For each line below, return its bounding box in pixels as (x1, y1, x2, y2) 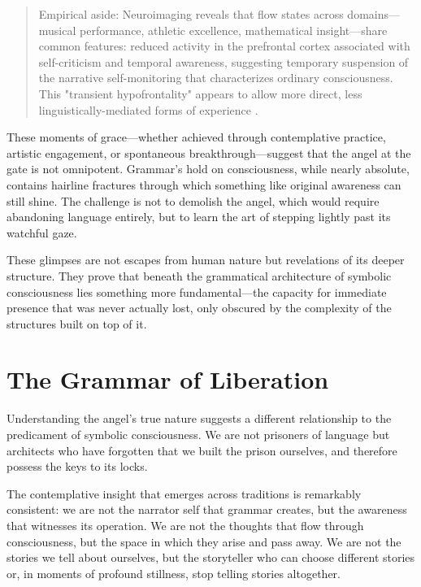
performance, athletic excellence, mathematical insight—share (80, 21, 388, 38)
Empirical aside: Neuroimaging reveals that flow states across (38, 6, 344, 22)
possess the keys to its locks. (7, 458, 148, 475)
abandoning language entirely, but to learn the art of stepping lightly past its (7, 208, 391, 225)
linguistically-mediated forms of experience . (38, 101, 258, 118)
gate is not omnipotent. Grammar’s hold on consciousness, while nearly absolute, (7, 160, 410, 177)
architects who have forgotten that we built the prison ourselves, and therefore (7, 441, 397, 459)
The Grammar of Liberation (7, 363, 329, 396)
